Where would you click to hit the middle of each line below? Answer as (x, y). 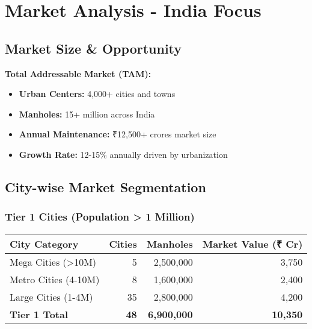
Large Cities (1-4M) (51, 296)
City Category (44, 243)
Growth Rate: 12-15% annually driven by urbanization (123, 154)
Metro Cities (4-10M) (55, 279)
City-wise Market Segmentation (106, 186)
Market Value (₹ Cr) (252, 243)
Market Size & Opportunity (93, 48)
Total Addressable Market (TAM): (78, 73)
